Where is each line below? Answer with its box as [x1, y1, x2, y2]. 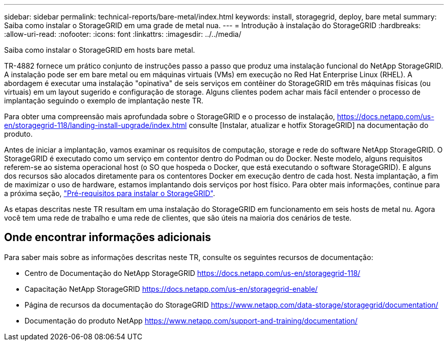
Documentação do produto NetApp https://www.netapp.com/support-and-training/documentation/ [25, 316, 357, 325]
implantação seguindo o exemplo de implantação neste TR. [4, 96, 204, 105]
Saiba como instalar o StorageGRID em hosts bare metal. [4, 46, 195, 54]
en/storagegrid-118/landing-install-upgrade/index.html [4, 121, 187, 130]
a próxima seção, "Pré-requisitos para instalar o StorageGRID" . [4, 189, 215, 198]
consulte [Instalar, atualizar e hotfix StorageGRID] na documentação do [189, 121, 429, 130]
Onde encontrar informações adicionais [4, 231, 211, 244]
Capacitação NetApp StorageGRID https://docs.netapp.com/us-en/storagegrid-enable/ [25, 284, 318, 293]
